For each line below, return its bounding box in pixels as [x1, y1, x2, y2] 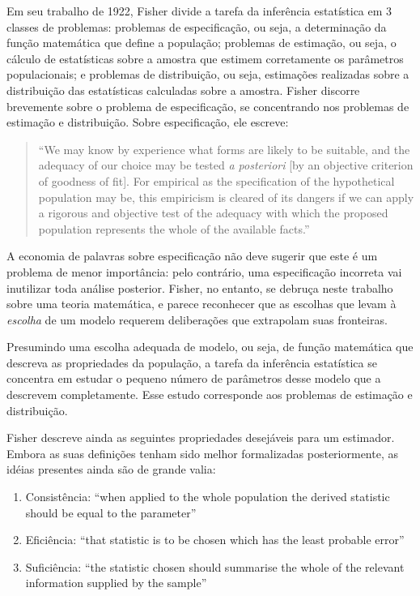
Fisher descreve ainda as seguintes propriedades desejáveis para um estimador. [6, 429, 395, 446]
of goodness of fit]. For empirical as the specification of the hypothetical [38, 172, 395, 189]
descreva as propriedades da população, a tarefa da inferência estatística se [6, 354, 377, 371]
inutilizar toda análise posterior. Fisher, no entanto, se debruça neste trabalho [6, 279, 393, 296]
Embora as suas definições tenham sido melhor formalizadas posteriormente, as [6, 444, 398, 461]
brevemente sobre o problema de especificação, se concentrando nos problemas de [6, 97, 409, 114]
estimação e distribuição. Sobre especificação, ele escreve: [6, 114, 289, 131]
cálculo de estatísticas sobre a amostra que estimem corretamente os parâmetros [6, 49, 404, 66]
